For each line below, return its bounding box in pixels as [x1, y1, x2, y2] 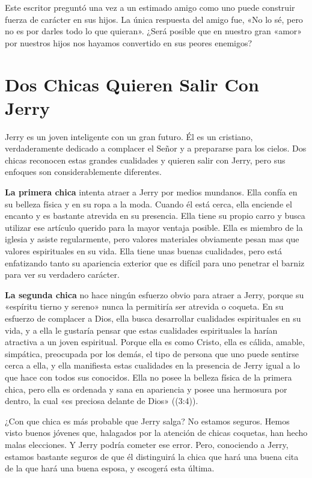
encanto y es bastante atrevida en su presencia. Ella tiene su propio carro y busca [5, 209, 305, 222]
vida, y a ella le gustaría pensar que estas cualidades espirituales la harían [5, 323, 278, 336]
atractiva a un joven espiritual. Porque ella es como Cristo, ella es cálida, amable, [5, 336, 305, 348]
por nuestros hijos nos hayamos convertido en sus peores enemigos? [5, 36, 252, 49]
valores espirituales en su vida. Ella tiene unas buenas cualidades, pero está [5, 245, 282, 257]
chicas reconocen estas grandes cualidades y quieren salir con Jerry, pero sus [5, 153, 286, 166]
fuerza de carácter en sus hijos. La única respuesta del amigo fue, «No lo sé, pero [5, 13, 303, 25]
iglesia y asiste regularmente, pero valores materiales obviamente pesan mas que [5, 233, 299, 245]
